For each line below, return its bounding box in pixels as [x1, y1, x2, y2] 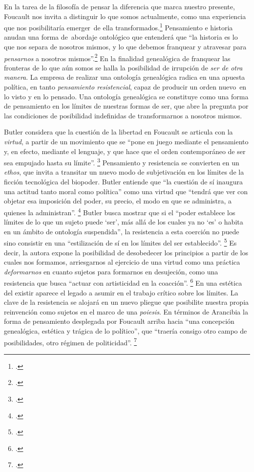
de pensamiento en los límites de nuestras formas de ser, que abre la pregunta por [4, 101, 249, 111]
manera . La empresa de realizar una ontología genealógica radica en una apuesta [4, 72, 245, 82]
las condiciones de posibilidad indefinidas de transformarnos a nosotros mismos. [4, 110, 242, 120]
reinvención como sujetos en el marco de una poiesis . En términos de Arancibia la [4, 306, 248, 316]
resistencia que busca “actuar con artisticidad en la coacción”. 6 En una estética [4, 276, 242, 288]
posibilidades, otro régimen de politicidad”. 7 [4, 336, 137, 347]
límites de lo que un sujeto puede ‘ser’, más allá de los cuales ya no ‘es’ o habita [4, 217, 243, 227]
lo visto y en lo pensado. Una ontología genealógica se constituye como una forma [4, 91, 249, 101]
